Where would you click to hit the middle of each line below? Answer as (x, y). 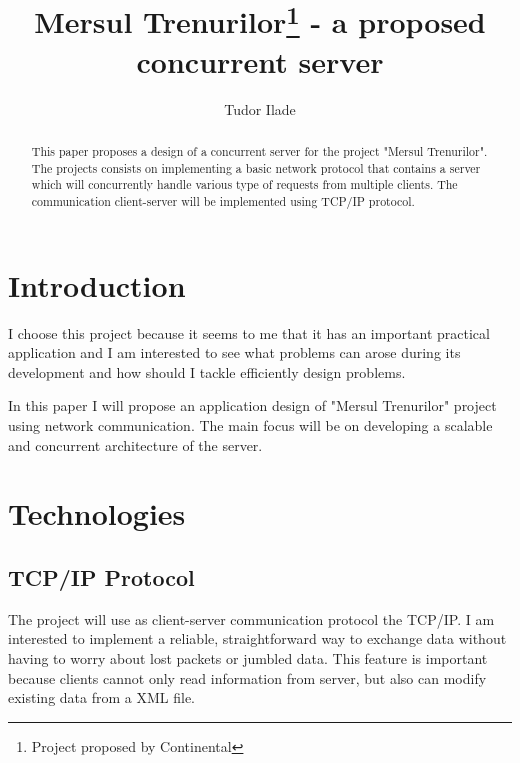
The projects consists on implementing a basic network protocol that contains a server (256, 167)
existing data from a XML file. (101, 697)
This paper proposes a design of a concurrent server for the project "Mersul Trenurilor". (259, 151)
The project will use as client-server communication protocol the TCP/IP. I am (251, 618)
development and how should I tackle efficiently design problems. (207, 371)
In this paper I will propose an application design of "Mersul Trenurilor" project (252, 405)
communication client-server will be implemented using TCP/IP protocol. (223, 201)
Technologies (97, 513)
